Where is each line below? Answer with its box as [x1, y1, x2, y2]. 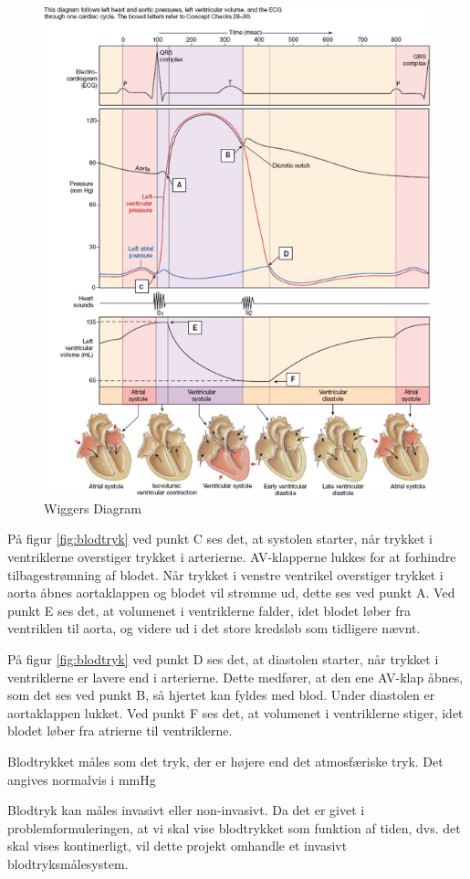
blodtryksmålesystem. [7, 853, 129, 873]
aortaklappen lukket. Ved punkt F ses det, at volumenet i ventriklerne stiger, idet [7, 703, 464, 722]
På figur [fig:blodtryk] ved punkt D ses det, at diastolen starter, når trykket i [7, 649, 439, 668]
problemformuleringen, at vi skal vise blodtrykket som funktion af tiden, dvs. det [7, 818, 461, 837]
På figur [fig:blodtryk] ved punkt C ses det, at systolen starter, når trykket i [7, 529, 433, 548]
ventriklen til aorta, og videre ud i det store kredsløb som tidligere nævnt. [7, 619, 421, 638]
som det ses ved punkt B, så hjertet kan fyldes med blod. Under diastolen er [7, 685, 435, 704]
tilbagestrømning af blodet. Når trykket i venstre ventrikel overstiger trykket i [7, 565, 444, 584]
